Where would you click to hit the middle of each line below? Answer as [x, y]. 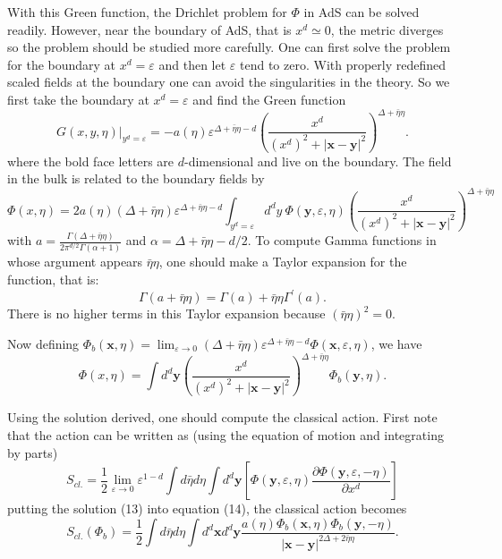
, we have [396, 343]
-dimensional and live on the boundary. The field [318, 161]
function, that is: [53, 279]
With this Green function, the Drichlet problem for [147, 12]
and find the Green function [269, 99]
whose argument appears [75, 262]
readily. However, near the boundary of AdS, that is [149, 29]
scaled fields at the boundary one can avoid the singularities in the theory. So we [229, 82]
